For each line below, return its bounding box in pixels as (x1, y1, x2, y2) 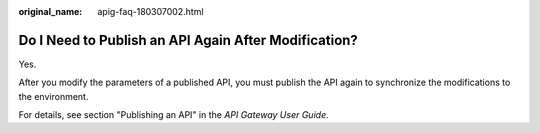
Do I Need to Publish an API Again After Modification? (18, 31, 359, 49)
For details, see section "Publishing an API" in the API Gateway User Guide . (18, 109, 329, 121)
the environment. (18, 90, 89, 102)
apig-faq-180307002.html (97, 6, 204, 17)
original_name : (18, 6, 83, 17)
